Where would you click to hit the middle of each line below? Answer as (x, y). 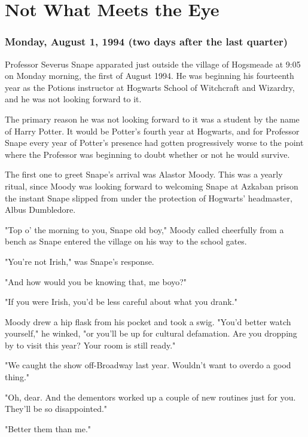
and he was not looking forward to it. (73, 99)
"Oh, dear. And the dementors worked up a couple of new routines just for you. (150, 397)
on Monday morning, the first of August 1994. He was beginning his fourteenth (150, 76)
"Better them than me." (48, 428)
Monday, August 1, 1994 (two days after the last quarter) (147, 42)
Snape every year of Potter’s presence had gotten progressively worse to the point (154, 143)
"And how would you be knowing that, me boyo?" (96, 281)
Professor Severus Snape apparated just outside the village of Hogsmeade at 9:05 (153, 64)
